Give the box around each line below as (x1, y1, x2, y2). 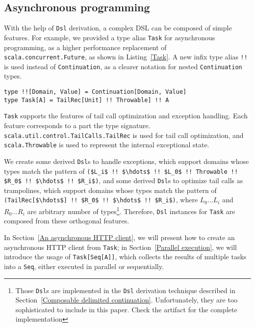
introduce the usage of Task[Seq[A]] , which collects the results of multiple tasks (4, 251, 247, 262)
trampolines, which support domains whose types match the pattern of (4, 185, 217, 195)
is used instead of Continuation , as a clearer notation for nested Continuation (4, 61, 242, 71)
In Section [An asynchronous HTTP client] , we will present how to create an (4, 232, 235, 243)
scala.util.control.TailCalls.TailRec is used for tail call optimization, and (4, 130, 244, 140)
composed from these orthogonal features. (4, 216, 129, 226)
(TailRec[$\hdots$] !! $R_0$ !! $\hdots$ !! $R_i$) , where (4, 194, 198, 205)
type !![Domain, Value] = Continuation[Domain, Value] (4, 88, 187, 96)
